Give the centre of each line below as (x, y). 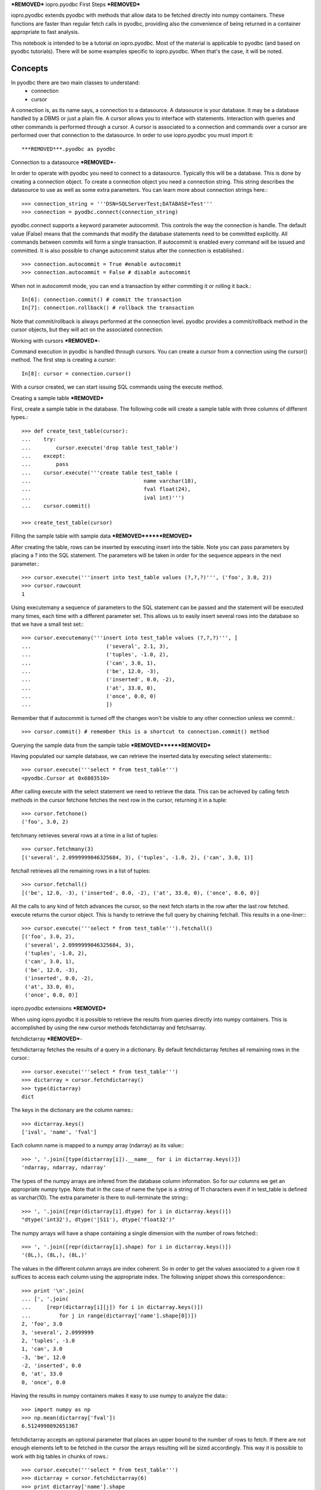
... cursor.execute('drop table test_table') (100, 448)
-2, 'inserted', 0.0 (51, 1366)
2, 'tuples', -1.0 (48, 1340)
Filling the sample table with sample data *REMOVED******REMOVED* (102, 536)
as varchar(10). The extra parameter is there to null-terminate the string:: (100, 1197)
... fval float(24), (106, 489)
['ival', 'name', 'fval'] (59, 1132)
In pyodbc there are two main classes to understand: (75, 82)
